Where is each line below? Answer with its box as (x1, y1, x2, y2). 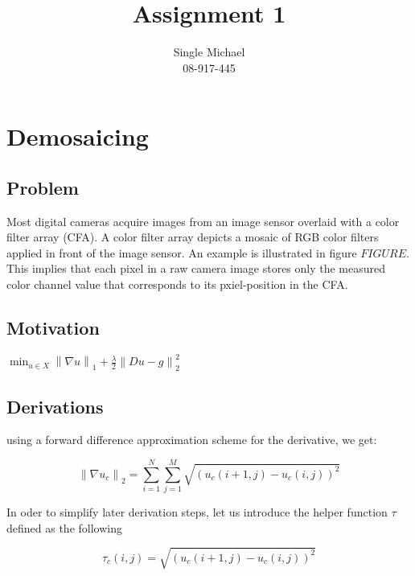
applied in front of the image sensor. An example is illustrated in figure (6, 244, 357, 261)
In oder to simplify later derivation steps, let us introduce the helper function (6, 504, 388, 520)
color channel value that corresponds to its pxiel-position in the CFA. (6, 276, 348, 293)
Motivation (6, 315, 100, 340)
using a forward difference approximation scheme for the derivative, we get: (6, 431, 377, 448)
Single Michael (173, 43, 245, 60)
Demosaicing (6, 120, 149, 153)
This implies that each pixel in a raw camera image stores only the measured (6, 260, 386, 277)
